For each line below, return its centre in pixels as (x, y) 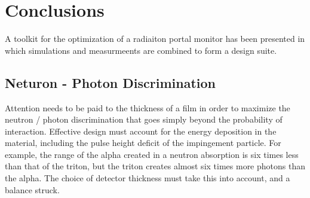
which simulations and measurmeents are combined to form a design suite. (141, 50)
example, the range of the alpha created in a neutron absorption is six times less (152, 154)
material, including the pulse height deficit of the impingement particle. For (143, 143)
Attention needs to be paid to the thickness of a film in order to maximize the (148, 107)
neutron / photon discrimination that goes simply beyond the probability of (144, 119)
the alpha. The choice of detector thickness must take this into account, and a (148, 178)
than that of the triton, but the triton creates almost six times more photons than (155, 166)
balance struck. (32, 189)
